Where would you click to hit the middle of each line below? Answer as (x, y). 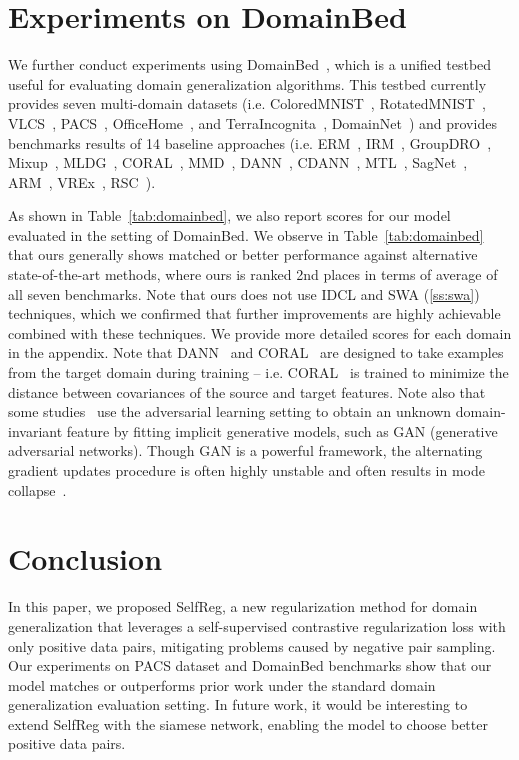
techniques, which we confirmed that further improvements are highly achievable (254, 313)
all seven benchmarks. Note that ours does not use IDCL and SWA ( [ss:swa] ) (244, 293)
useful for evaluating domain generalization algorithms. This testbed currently (247, 83)
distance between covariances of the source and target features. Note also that (247, 391)
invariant (35, 430)
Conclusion (85, 558)
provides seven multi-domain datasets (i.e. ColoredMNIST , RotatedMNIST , (247, 103)
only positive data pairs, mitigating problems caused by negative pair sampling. (252, 645)
